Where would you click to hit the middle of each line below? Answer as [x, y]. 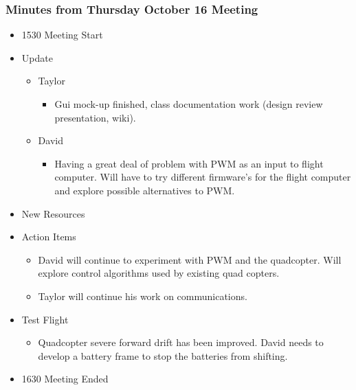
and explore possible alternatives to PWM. [145, 190]
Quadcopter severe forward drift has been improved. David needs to [181, 342]
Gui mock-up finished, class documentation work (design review [189, 104]
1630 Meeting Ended [65, 379]
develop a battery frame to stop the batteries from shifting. [163, 355]
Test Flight [45, 319]
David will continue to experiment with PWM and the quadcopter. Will [190, 259]
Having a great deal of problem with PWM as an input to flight [189, 163]
